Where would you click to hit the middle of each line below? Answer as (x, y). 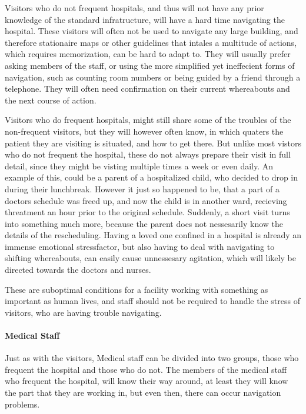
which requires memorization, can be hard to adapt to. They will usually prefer (148, 54)
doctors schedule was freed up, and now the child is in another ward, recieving (146, 200)
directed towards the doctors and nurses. (78, 270)
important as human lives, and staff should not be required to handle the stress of (152, 301)
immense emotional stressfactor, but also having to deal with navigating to (140, 246)
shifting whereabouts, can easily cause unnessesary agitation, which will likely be (150, 258)
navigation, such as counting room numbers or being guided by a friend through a (153, 77)
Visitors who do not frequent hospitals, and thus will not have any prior (134, 8)
